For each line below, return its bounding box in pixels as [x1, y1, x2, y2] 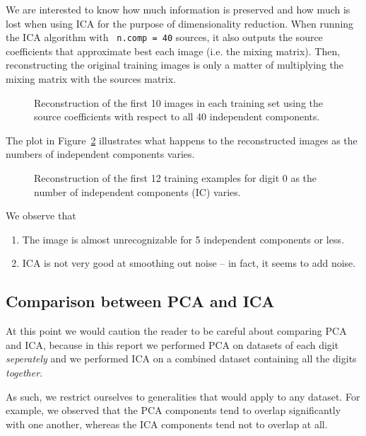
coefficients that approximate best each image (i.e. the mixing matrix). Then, [6, 43, 341, 58]
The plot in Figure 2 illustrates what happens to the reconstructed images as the [6, 132, 358, 147]
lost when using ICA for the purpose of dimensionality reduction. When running [6, 16, 354, 30]
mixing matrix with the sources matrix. [6, 71, 176, 86]
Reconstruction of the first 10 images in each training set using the [34, 95, 324, 110]
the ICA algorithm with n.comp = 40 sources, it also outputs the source [6, 30, 323, 45]
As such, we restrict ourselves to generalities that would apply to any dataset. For [6, 389, 360, 403]
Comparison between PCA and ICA [6, 290, 275, 312]
